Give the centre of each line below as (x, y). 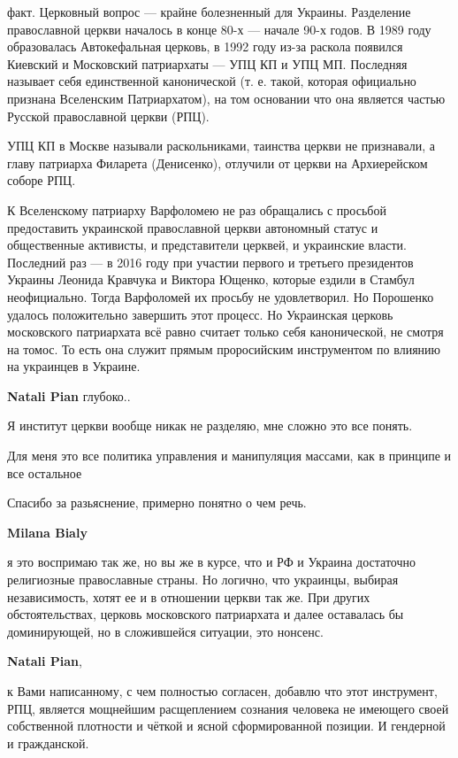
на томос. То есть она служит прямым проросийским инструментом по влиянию (224, 348)
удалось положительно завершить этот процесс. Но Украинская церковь (200, 314)
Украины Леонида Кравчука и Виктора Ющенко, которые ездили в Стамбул (211, 279)
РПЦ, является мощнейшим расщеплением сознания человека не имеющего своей (228, 708)
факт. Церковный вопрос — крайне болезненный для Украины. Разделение (209, 12)
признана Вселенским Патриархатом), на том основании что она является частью (226, 98)
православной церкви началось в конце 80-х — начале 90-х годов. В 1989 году (219, 29)
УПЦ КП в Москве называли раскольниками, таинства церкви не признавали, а (221, 146)
